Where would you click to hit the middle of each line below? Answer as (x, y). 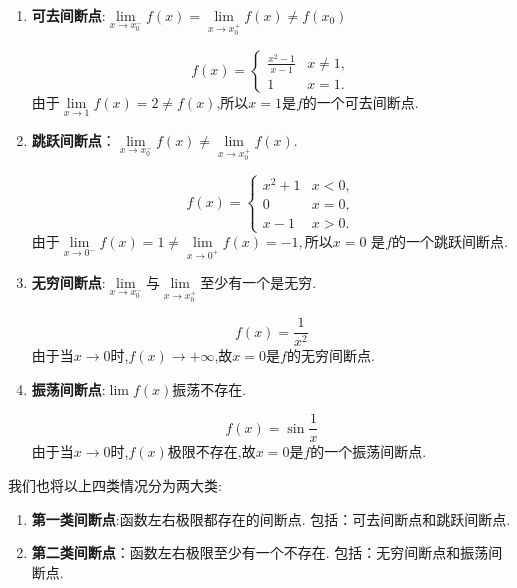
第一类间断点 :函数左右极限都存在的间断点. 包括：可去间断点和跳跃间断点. (271, 518)
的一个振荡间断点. (368, 451)
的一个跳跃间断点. (450, 241)
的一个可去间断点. (360, 101)
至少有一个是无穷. (258, 282)
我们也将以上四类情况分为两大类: (115, 484)
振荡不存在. (209, 388)
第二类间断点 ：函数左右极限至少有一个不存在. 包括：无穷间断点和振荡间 (267, 552)
